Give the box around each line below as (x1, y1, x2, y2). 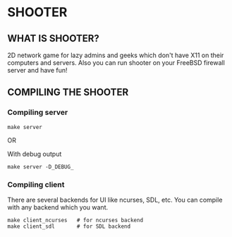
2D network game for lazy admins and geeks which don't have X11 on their (7, 51, 224, 59)
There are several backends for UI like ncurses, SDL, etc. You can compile (7, 195, 223, 204)
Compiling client (7, 179, 65, 189)
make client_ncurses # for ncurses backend (7, 217, 143, 224)
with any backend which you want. (7, 202, 109, 212)
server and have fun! (7, 66, 68, 74)
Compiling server (7, 107, 68, 117)
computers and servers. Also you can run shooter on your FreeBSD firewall (7, 59, 226, 67)
